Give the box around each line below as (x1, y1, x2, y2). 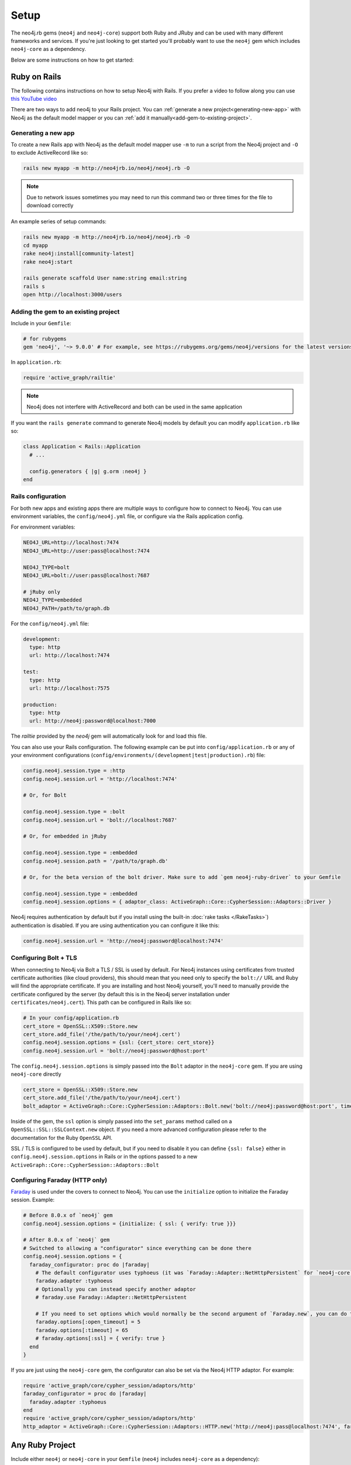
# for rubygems (23, 335, 67, 342)
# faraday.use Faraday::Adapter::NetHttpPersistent (35, 1294, 187, 1301)
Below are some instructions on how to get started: (11, 56, 134, 63)
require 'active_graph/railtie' (23, 374, 116, 381)
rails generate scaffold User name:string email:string (23, 275, 187, 281)
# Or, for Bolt (23, 792, 67, 799)
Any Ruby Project (11, 1440, 76, 1450)
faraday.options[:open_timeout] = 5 (35, 1318, 140, 1326)
